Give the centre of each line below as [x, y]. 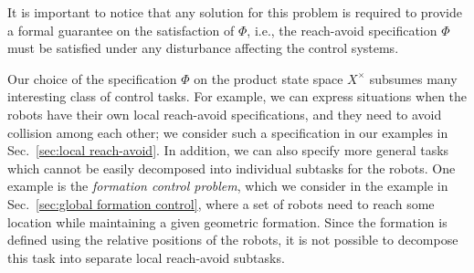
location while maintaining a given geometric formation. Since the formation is [227, 221]
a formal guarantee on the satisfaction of [121, 30]
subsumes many [413, 78]
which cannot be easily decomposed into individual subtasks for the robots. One [232, 168]
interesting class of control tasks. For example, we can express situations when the [237, 96]
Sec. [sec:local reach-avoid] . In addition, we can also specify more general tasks [228, 150]
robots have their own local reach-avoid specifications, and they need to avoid [225, 114]
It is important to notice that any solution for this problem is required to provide [235, 12]
